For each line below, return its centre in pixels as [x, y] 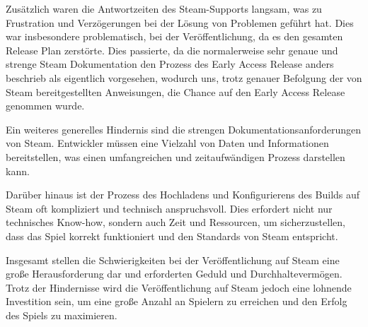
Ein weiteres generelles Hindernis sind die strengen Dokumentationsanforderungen [183, 129]
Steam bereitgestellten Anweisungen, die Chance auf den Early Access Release [176, 91]
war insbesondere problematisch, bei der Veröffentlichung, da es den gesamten [174, 36]
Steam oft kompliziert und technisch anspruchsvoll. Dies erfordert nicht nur [169, 208]
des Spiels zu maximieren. [62, 315]
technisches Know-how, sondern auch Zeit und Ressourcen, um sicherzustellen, [176, 222]
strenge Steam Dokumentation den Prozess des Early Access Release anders [170, 64]
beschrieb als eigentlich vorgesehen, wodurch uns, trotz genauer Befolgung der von [184, 77]
